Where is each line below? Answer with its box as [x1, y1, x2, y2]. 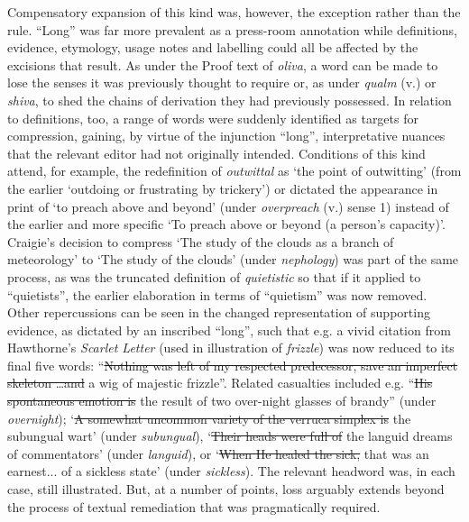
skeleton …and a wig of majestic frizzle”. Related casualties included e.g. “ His [7, 373, 433, 392]
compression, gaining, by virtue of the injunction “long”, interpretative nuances [7, 126, 446, 145]
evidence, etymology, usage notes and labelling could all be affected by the [7, 38, 418, 57]
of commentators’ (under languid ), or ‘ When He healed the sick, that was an [7, 444, 429, 462]
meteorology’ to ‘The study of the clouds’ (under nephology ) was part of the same [7, 250, 459, 269]
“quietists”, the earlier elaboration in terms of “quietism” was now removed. [7, 285, 428, 304]
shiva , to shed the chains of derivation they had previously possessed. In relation [7, 90, 452, 109]
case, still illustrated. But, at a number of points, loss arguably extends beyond [7, 480, 445, 499]
